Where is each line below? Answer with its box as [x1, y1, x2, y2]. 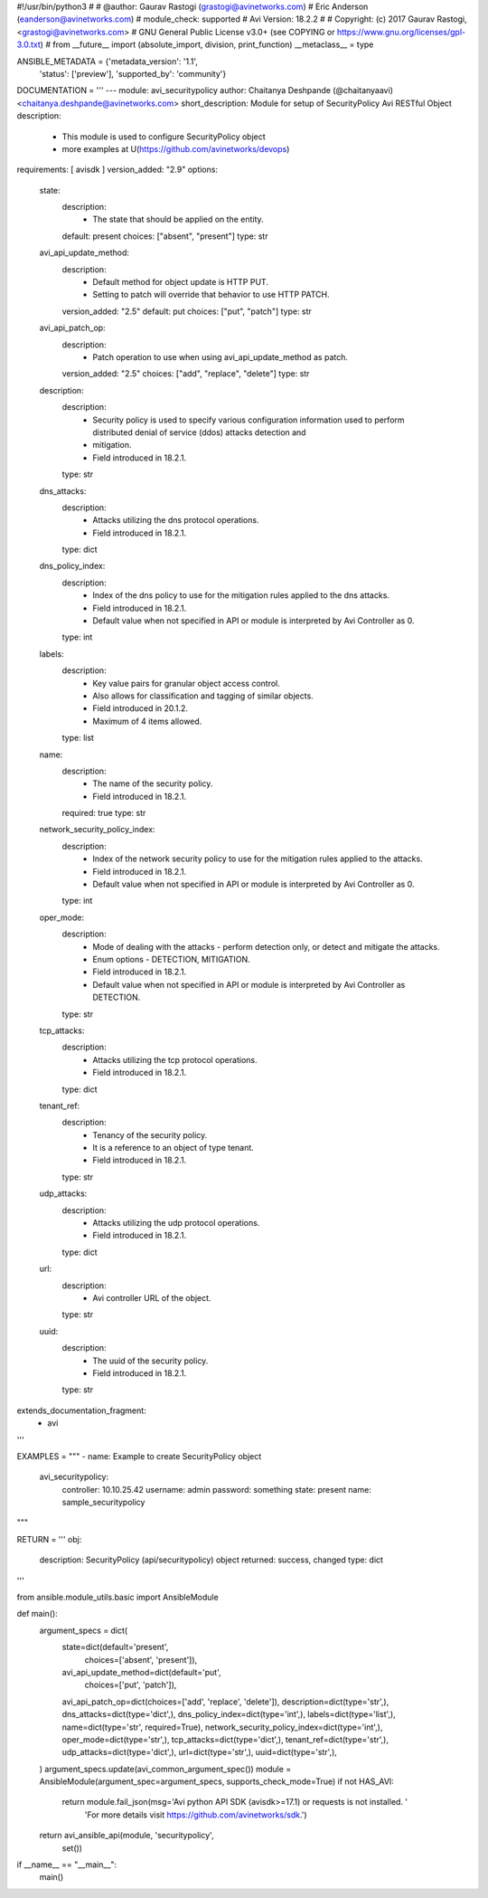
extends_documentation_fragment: [16, 1405, 146, 1416]
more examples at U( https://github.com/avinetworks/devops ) [61, 143, 290, 154]
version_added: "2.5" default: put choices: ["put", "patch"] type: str [61, 306, 312, 317]
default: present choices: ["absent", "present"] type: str [61, 231, 268, 242]
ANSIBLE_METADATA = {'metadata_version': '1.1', [16, 55, 199, 67]
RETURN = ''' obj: [16, 1533, 82, 1544]
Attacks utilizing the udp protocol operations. [92, 1218, 260, 1229]
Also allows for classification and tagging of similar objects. [92, 690, 314, 701]
